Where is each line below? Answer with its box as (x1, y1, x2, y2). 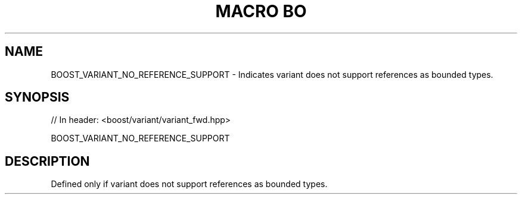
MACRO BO (215, 1, 307, 21)
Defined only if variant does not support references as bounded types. (51, 179, 328, 189)
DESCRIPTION (5, 153, 90, 169)
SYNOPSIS (5, 90, 70, 105)
